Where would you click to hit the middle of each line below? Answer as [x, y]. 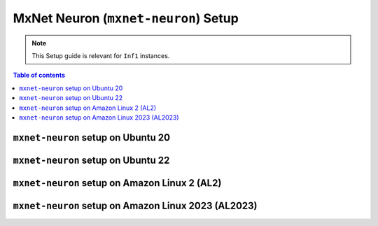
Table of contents [39, 75]
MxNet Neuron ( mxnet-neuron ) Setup [126, 18]
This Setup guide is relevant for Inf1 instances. [101, 55]
